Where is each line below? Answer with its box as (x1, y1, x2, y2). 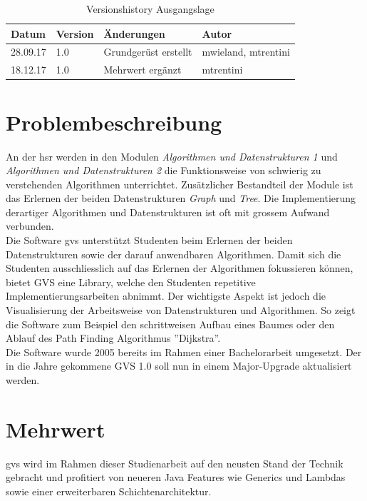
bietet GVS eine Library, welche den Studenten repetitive (6, 274, 256, 289)
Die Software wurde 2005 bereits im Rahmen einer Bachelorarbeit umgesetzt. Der (6, 344, 362, 359)
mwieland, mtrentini (202, 44, 290, 59)
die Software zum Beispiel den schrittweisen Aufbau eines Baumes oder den (6, 316, 335, 331)
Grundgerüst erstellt (103, 44, 192, 59)
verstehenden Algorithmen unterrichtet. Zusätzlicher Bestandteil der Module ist (6, 176, 353, 191)
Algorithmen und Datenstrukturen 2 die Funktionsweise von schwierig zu (6, 163, 321, 178)
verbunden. (6, 218, 54, 233)
